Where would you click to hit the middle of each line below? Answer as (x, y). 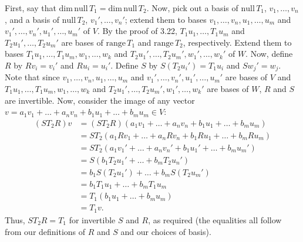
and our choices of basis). (166, 231)
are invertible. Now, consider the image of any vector (100, 100)
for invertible (92, 219)
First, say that (31, 8)
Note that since (32, 77)
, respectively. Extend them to (237, 42)
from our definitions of (45, 231)
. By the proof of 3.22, (137, 31)
